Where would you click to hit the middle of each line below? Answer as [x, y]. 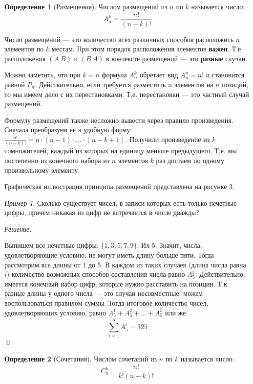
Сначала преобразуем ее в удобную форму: [68, 130]
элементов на [194, 84]
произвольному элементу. [42, 170]
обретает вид [159, 75]
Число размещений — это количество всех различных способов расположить [119, 39]
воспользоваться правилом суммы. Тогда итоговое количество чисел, [106, 303]
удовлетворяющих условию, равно [55, 312]
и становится [225, 75]
